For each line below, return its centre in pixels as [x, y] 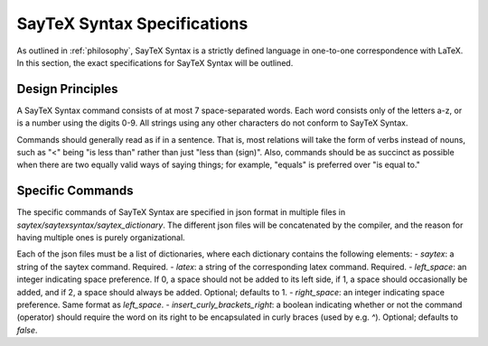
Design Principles [67, 89]
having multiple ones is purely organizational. [101, 238]
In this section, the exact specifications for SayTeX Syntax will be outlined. [155, 62]
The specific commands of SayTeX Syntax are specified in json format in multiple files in [181, 212]
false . [27, 330]
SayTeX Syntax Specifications [132, 23]
